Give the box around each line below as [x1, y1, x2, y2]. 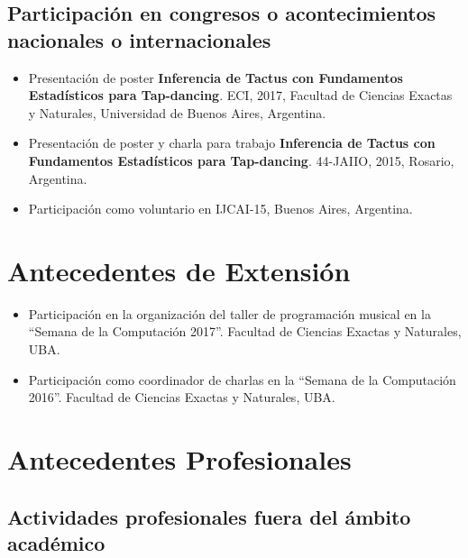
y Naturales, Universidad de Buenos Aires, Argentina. [28, 103, 326, 122]
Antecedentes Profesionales [7, 441, 352, 478]
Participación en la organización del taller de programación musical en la [28, 304, 431, 323]
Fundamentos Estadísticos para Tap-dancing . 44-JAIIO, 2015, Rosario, [28, 151, 454, 169]
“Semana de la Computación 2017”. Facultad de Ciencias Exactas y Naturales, [28, 322, 462, 341]
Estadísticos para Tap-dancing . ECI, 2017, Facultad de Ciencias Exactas [28, 86, 453, 105]
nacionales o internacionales [7, 25, 271, 53]
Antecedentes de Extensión [7, 252, 351, 288]
